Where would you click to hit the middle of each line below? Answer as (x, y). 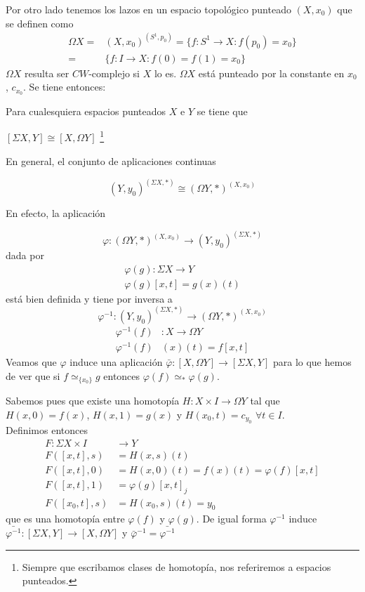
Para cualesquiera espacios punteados (86, 111)
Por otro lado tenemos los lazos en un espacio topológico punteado (148, 9)
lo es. (165, 73)
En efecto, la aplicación (56, 213)
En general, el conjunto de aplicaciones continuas (111, 160)
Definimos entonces (47, 430)
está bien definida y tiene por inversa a (89, 298)
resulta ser (47, 73)
